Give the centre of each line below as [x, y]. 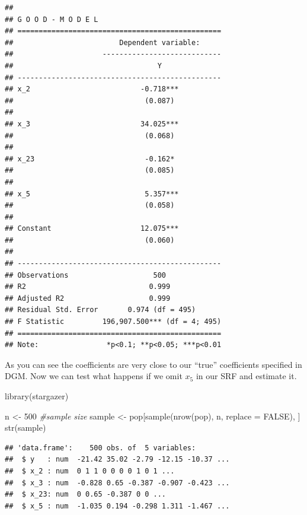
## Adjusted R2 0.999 [88, 298]
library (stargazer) [37, 396]
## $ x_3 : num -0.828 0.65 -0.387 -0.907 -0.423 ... [117, 483]
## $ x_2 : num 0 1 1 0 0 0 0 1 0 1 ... [90, 471]
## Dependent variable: [103, 42]
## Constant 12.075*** [92, 229]
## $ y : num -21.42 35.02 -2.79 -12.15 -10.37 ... [117, 460]
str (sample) [25, 427]
